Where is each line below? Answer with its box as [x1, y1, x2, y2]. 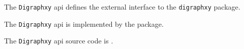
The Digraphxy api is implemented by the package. [4, 18, 164, 29]
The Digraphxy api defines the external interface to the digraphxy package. [4, 2, 240, 12]
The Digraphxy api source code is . [4, 35, 113, 46]
